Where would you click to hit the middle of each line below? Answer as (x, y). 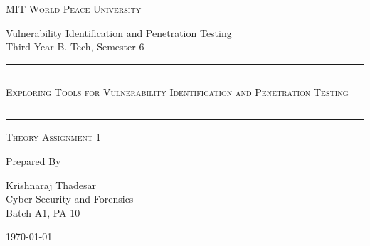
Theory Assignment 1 (53, 137)
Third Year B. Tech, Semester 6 (75, 47)
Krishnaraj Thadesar (51, 184)
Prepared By (33, 160)
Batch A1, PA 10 (43, 212)
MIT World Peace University (74, 9)
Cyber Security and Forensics (70, 199)
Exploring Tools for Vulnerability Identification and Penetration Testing (177, 91)
